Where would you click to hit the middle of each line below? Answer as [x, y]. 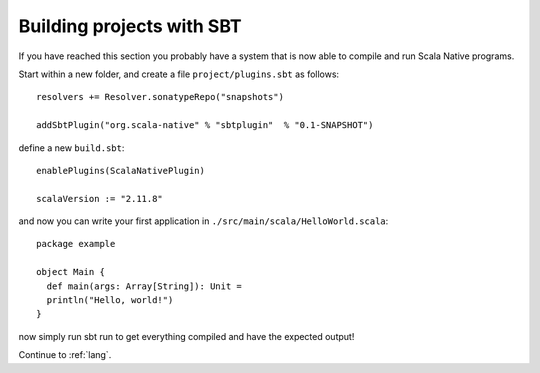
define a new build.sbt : [71, 147]
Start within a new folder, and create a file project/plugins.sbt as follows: [179, 74]
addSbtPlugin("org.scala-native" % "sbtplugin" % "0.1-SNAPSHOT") [205, 125]
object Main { [70, 272]
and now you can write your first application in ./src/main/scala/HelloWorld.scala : [203, 221]
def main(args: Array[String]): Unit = [144, 286]
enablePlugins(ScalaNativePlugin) [120, 170]
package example [76, 244]
